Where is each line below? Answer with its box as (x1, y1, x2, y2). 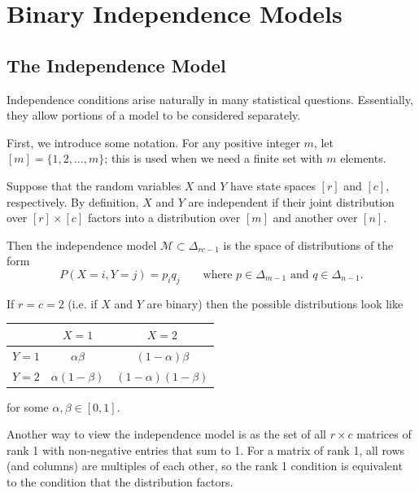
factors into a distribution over (87, 209, 241, 226)
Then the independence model (7, 236, 157, 253)
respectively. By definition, (7, 193, 139, 210)
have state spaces (230, 177, 316, 194)
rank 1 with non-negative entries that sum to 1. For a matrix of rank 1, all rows (7, 441, 405, 458)
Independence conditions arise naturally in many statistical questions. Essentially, (7, 90, 413, 107)
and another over (273, 209, 358, 226)
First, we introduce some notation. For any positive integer (7, 133, 300, 151)
